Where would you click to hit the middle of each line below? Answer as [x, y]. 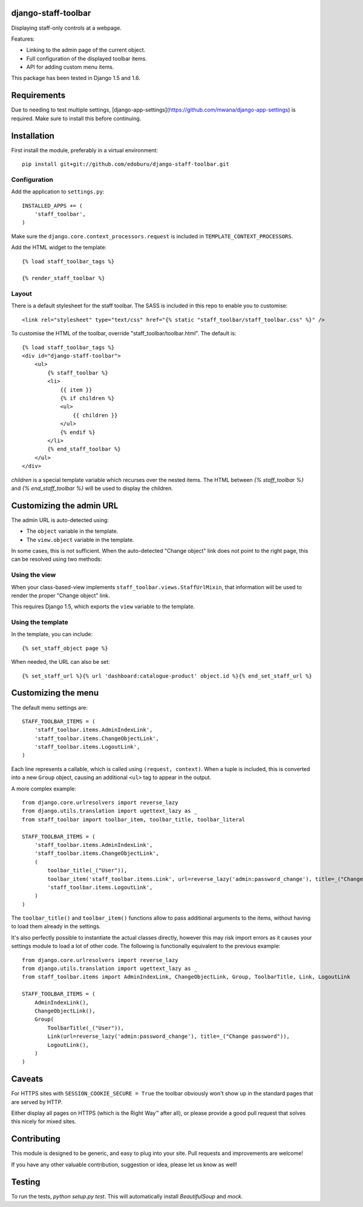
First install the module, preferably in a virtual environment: [85, 150]
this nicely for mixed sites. [44, 1122]
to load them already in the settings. [56, 926]
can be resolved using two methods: [57, 559]
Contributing [36, 1139]
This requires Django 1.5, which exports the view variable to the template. [103, 607]
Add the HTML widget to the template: [59, 247]
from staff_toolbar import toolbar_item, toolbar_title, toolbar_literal [134, 819]
